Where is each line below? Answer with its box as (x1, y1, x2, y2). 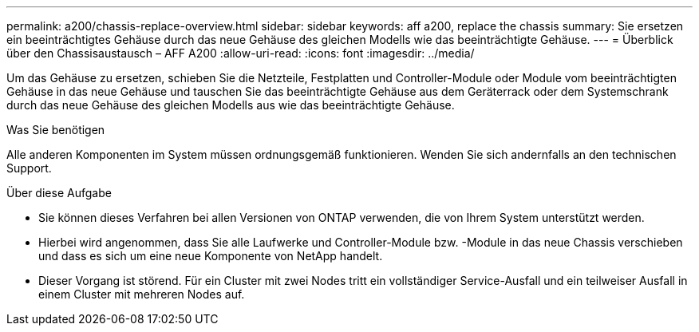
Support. (6, 161, 52, 175)
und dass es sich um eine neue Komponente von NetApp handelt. (38, 249, 383, 263)
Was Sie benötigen (6, 123, 105, 136)
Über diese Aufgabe (6, 186, 112, 200)
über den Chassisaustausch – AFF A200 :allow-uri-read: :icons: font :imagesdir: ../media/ (6, 46, 475, 60)
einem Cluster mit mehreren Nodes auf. (38, 287, 245, 301)
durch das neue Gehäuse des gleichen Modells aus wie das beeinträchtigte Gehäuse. (6, 98, 455, 112)
